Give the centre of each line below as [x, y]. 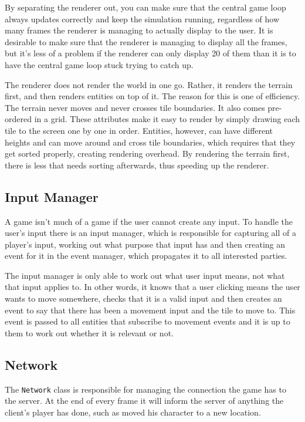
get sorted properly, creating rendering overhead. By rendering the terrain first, [147, 153]
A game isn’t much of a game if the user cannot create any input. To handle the [149, 221]
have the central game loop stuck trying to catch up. [99, 64]
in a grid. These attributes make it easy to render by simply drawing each [167, 119]
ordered [18, 119]
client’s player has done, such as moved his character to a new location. [133, 412]
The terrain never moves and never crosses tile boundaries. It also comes [135, 107]
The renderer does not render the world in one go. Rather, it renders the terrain [149, 84]
